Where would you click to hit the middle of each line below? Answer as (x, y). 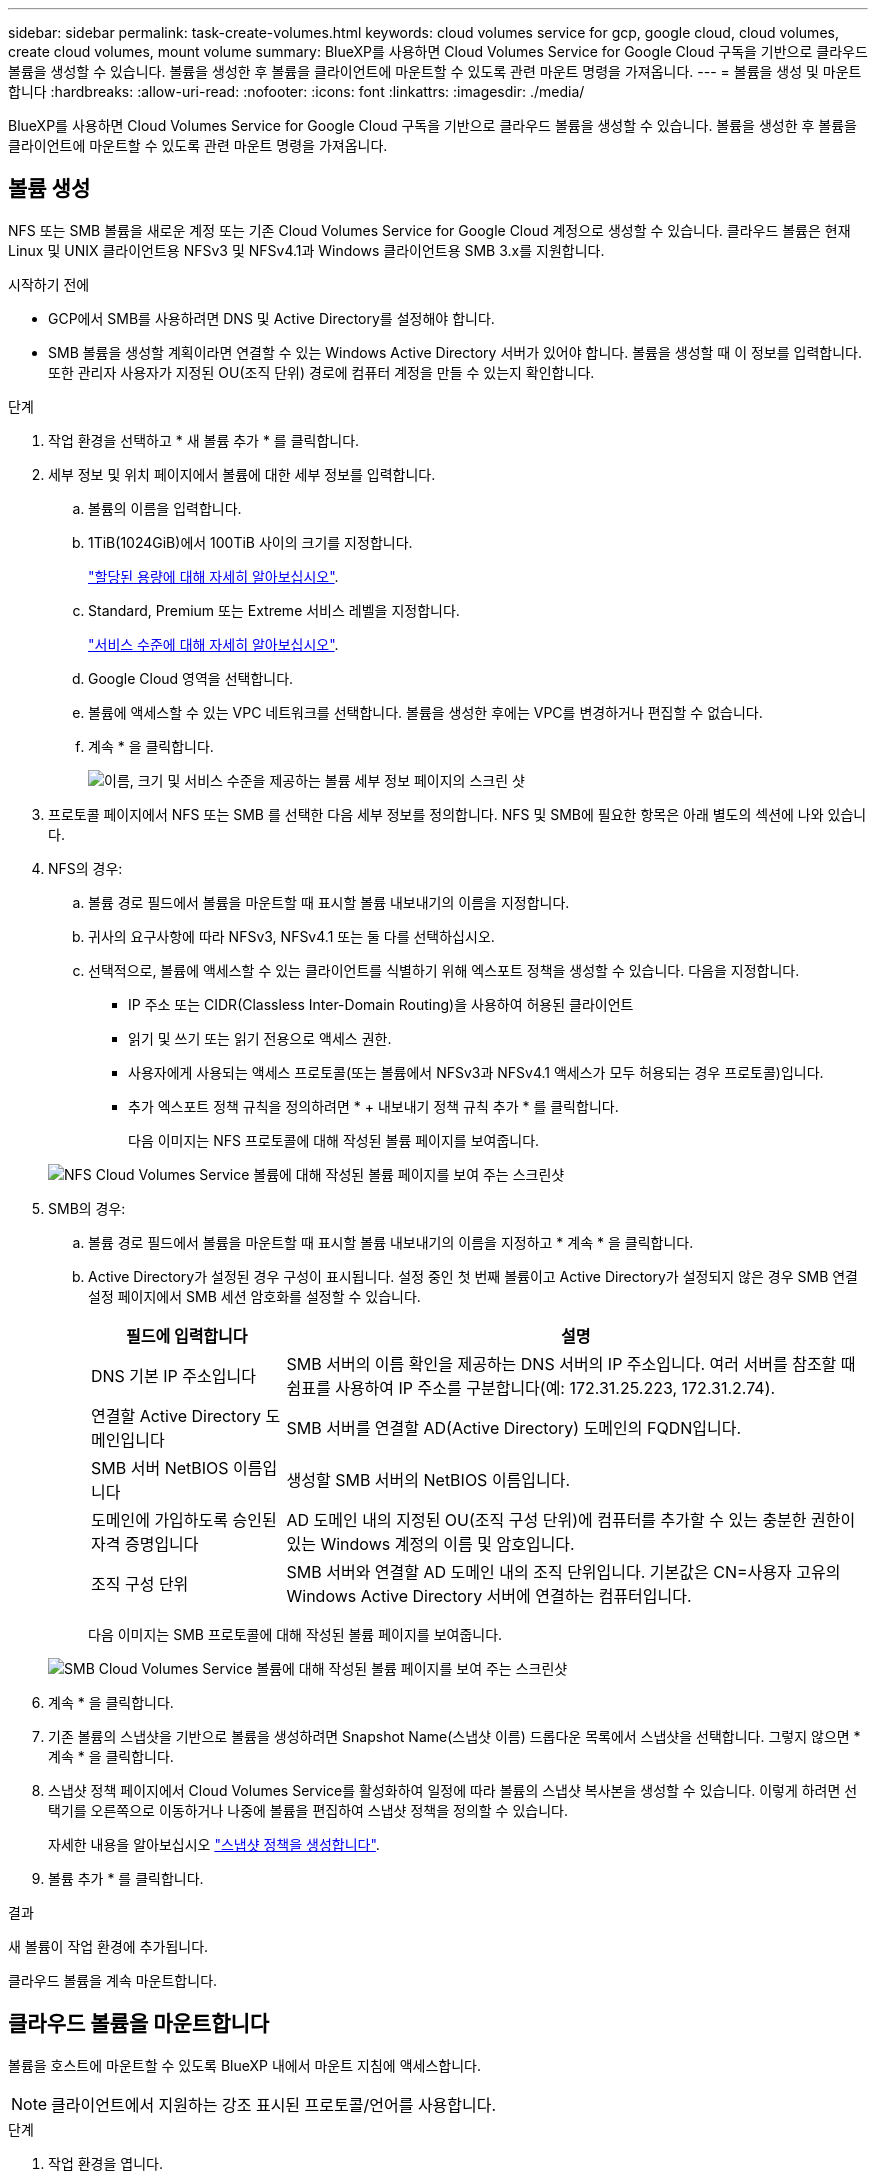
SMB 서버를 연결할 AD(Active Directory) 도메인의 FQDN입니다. (514, 1427)
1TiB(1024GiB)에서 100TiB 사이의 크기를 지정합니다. (250, 542)
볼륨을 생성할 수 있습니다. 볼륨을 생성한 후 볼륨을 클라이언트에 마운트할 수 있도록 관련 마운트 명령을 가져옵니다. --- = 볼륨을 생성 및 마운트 (435, 71)
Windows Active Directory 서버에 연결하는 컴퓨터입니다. (489, 1595)
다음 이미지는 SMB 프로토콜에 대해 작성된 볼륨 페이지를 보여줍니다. (295, 1634)
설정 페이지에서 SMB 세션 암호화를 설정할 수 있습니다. (254, 1296)
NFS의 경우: (85, 868)
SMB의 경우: (87, 1208)
